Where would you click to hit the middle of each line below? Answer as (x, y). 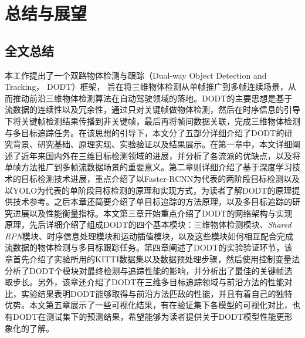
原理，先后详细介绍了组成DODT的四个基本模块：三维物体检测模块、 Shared (148, 224)
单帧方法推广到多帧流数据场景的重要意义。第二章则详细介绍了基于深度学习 (148, 167)
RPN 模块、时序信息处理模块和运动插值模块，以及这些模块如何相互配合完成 (149, 236)
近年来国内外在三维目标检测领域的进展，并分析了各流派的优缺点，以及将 (160, 155)
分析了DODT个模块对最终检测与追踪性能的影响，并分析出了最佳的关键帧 (145, 270)
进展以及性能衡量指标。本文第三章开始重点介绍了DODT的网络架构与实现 (152, 213)
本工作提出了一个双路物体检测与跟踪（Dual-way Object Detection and (136, 75)
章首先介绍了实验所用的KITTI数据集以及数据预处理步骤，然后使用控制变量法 (152, 259)
